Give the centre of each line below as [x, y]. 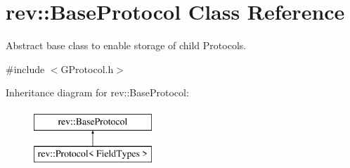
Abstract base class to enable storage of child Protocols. [126, 45]
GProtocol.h [87, 69]
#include [25, 69]
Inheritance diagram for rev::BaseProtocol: [97, 92]
